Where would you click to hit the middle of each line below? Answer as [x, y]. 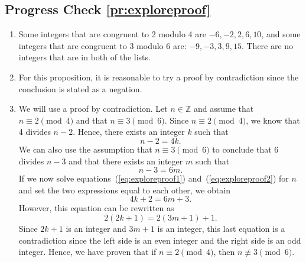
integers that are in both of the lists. [84, 57]
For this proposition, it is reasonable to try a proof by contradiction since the [159, 77]
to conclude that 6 [245, 149]
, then [224, 252]
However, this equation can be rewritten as [96, 208]
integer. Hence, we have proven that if [87, 252]
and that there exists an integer [126, 161]
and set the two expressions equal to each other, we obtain [124, 190]
